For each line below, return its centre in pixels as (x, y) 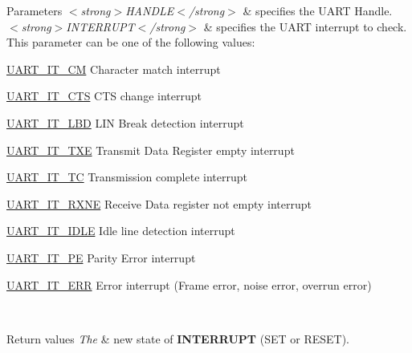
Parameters (35, 10)
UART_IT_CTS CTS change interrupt (104, 96)
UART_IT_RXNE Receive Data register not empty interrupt (159, 203)
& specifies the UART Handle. (318, 10)
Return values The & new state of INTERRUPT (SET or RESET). (178, 338)
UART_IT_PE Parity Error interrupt (101, 257)
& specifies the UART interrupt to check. (305, 26)
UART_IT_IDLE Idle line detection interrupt (121, 231)
